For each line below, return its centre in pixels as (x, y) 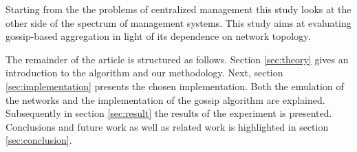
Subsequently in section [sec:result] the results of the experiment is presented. (169, 113)
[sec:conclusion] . (39, 140)
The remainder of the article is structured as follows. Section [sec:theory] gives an (177, 59)
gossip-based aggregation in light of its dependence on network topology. (158, 36)
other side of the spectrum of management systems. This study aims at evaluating (178, 22)
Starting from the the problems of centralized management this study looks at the (178, 9)
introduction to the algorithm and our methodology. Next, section (144, 73)
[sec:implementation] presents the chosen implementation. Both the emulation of (175, 86)
